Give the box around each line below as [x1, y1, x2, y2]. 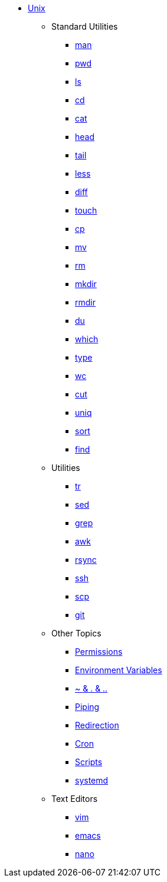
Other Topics [51, 628, 101, 638]
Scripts [75, 757, 103, 767]
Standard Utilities [51, 21, 118, 31]
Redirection [75, 720, 119, 730]
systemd [75, 775, 109, 785]
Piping [75, 702, 100, 712]
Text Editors [51, 794, 98, 804]
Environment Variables [75, 665, 162, 675]
